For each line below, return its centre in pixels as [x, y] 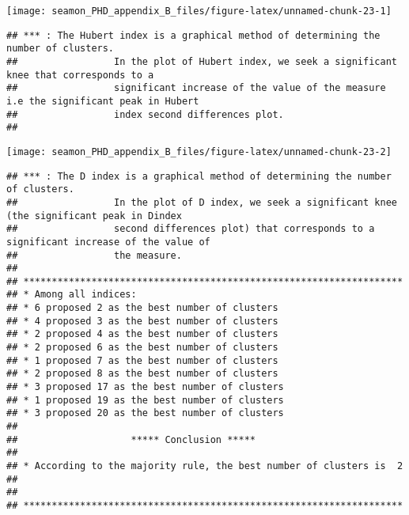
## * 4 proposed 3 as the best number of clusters [142, 321]
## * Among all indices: [72, 295]
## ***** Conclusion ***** [131, 439]
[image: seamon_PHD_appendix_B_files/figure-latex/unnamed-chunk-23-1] [199, 11]
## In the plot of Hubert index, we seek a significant [202, 61]
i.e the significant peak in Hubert [103, 101]
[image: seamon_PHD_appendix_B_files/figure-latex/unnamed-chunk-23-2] [199, 151]
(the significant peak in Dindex [94, 216]
